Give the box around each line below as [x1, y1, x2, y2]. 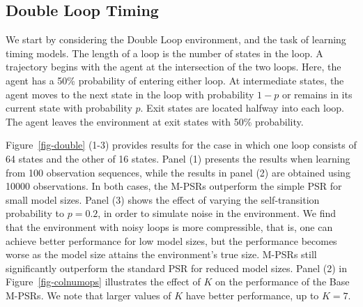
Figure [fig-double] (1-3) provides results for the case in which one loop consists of [6, 137, 357, 152]
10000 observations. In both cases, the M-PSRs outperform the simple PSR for [6, 179, 342, 193]
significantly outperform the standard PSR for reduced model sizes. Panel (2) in [6, 260, 347, 275]
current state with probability [6, 100, 132, 115]
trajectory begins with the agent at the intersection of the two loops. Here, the [6, 59, 341, 74]
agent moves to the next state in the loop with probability [6, 87, 254, 101]
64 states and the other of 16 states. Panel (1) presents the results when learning [6, 151, 350, 165]
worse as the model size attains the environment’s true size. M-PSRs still [6, 247, 317, 262]
